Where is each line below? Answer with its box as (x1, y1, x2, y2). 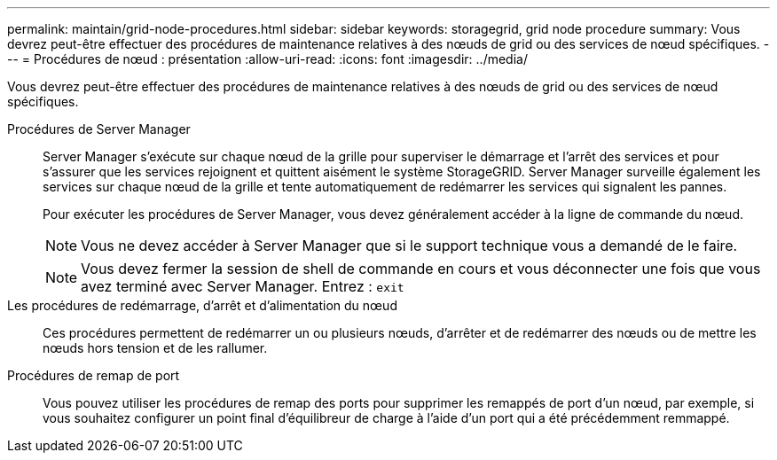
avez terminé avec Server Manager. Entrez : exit (81, 277, 404, 295)
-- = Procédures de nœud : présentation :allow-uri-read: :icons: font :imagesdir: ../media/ (7, 51, 528, 66)
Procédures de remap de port (7, 368, 180, 383)
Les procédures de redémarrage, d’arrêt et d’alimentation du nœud (7, 298, 397, 313)
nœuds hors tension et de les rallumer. (43, 340, 268, 355)
